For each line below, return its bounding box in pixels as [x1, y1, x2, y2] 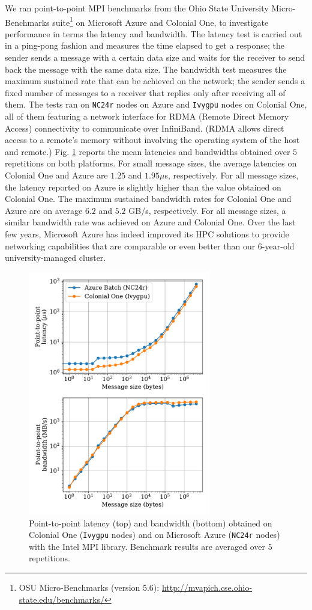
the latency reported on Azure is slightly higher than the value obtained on [5, 180, 281, 193]
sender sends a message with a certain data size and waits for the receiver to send [5, 51, 305, 64]
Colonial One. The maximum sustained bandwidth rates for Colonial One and [5, 192, 292, 205]
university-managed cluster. [5, 251, 106, 264]
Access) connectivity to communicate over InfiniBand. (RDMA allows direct [5, 121, 284, 134]
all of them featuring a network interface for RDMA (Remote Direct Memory [5, 110, 289, 123]
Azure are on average [5, 204, 83, 216]
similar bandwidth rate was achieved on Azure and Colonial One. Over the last [5, 216, 296, 228]
